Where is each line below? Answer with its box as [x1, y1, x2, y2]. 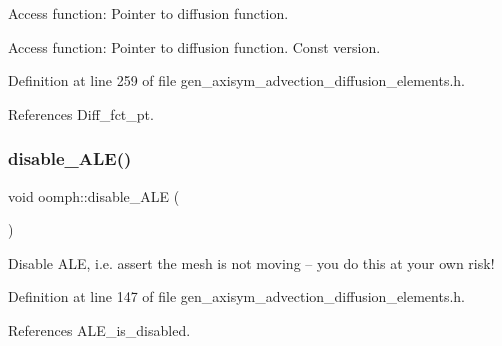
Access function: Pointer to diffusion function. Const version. [8, 36, 381, 57]
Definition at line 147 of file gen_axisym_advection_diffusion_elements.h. [8, 286, 466, 307]
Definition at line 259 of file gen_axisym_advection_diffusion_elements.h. [8, 70, 466, 91]
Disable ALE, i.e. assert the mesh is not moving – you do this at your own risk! [8, 252, 495, 273]
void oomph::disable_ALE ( [8, 185, 180, 206]
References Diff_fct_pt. [8, 103, 154, 124]
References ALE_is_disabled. [8, 319, 191, 340]
